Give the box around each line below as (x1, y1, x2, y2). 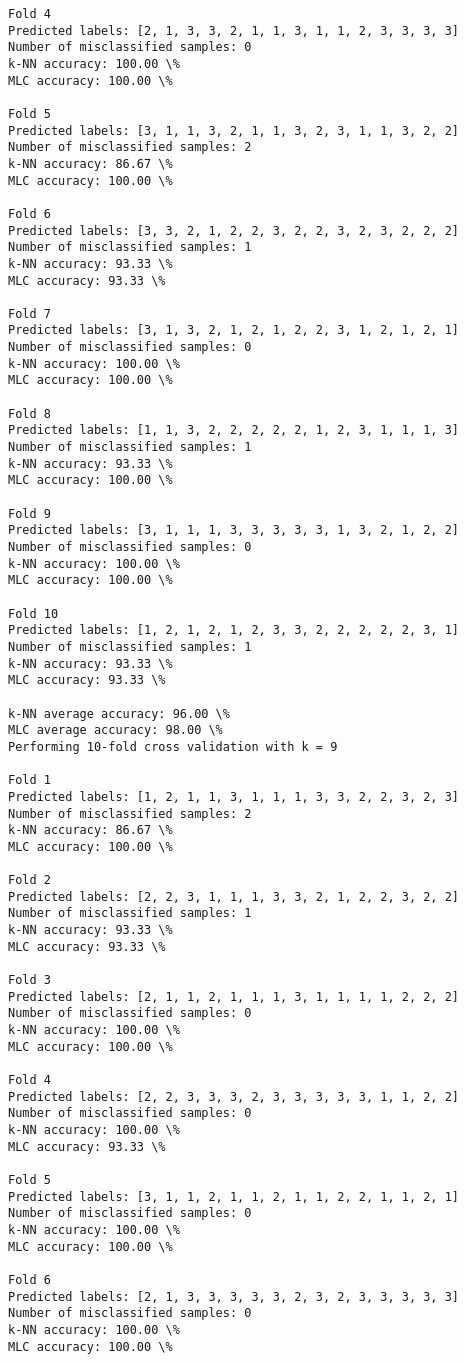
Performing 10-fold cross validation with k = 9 (8, 739, 338, 754)
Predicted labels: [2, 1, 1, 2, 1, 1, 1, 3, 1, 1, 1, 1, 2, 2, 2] (8, 989, 460, 1004)
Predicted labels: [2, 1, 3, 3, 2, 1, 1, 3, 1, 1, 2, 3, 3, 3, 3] (8, 23, 460, 38)
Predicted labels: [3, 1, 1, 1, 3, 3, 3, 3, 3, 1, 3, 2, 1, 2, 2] (8, 523, 460, 538)
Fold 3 (8, 973, 51, 988)
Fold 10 (8, 606, 59, 621)
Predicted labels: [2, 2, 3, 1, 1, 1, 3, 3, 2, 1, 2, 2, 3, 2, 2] (8, 889, 460, 904)
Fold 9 (8, 506, 51, 521)
